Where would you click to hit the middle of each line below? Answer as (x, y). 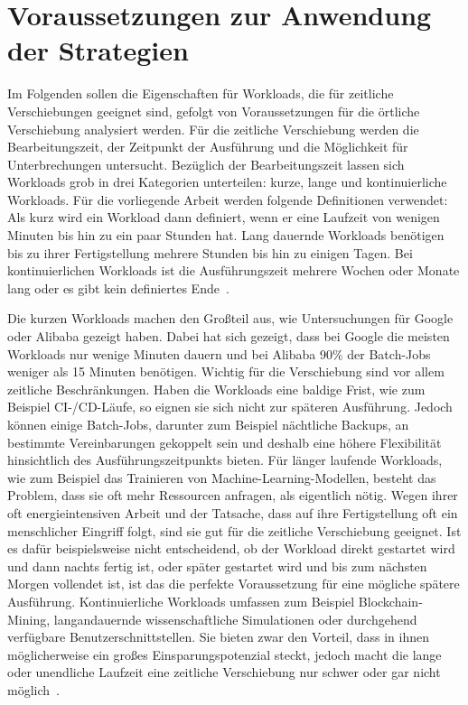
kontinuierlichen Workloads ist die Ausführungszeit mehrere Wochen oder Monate (234, 270)
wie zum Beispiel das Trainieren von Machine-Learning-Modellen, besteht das (222, 477)
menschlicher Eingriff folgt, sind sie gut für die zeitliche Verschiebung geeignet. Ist (234, 530)
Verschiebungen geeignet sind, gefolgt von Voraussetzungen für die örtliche (214, 111)
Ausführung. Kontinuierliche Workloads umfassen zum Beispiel (181, 601)
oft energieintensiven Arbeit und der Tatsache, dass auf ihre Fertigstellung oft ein (233, 512)
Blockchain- (390, 601)
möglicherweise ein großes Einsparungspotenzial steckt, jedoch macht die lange (225, 654)
